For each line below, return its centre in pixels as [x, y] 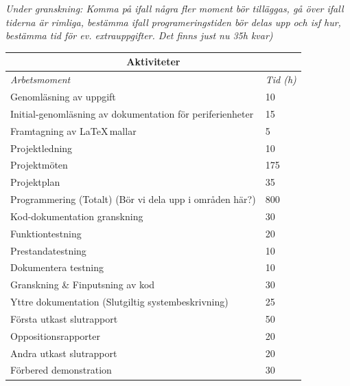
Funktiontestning [46, 233]
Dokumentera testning [57, 267]
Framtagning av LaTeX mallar [73, 130]
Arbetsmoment [40, 79]
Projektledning [42, 148]
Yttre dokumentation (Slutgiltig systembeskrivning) [119, 302]
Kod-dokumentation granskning [77, 216]
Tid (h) [281, 79]
